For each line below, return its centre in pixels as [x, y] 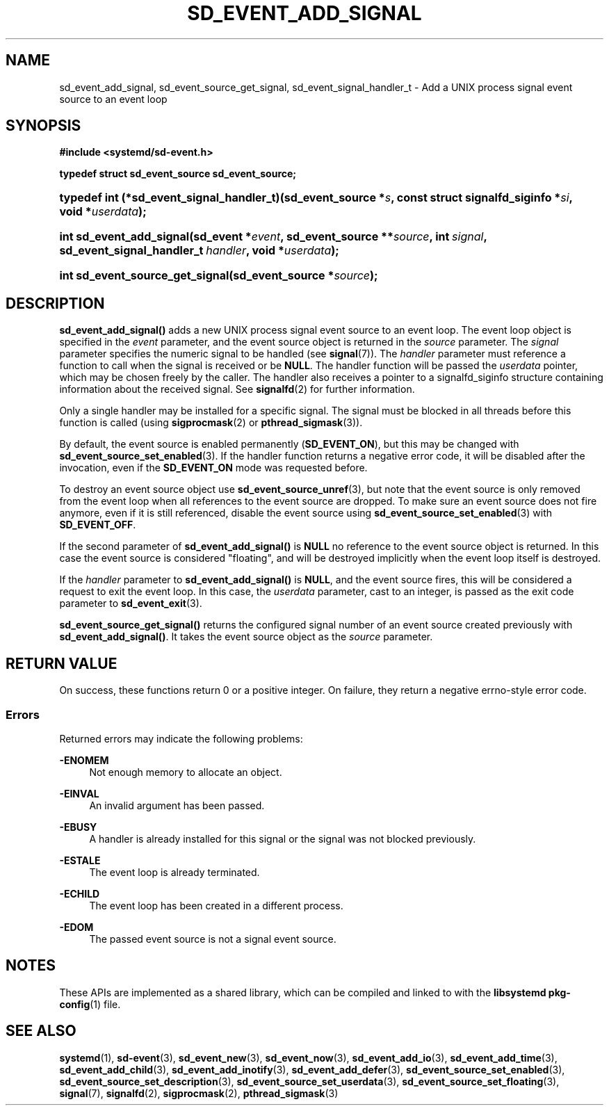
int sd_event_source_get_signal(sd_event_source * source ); [219, 276]
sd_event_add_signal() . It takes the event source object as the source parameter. [246, 637]
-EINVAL [79, 793]
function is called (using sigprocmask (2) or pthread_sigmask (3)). [211, 423]
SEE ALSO [41, 1031]
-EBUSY [78, 827]
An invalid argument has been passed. [177, 805]
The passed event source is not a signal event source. [213, 939]
